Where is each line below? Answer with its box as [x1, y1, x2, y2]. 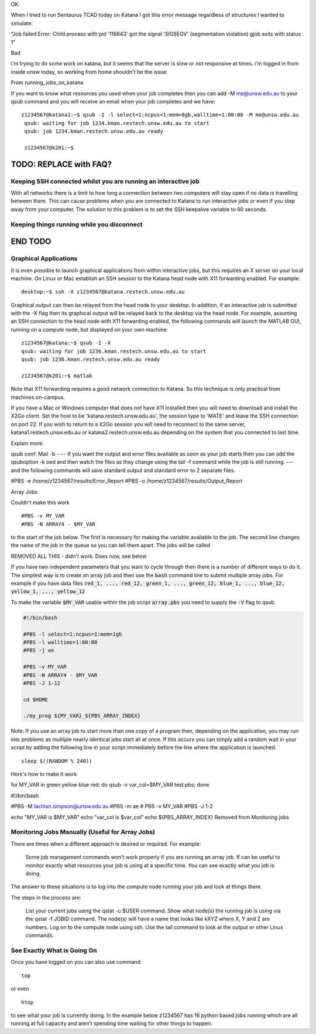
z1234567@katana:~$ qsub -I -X [21, 340, 111, 346]
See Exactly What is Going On [11, 946, 97, 954]
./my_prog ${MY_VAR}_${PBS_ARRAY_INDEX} [23, 712, 140, 719]
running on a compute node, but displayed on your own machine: [11, 326, 168, 333]
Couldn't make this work [11, 499, 70, 506]
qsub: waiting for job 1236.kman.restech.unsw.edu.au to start [21, 348, 207, 354]
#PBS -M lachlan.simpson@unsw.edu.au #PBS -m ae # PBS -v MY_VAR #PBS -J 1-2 [11, 803, 213, 810]
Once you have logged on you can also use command [11, 959, 140, 966]
